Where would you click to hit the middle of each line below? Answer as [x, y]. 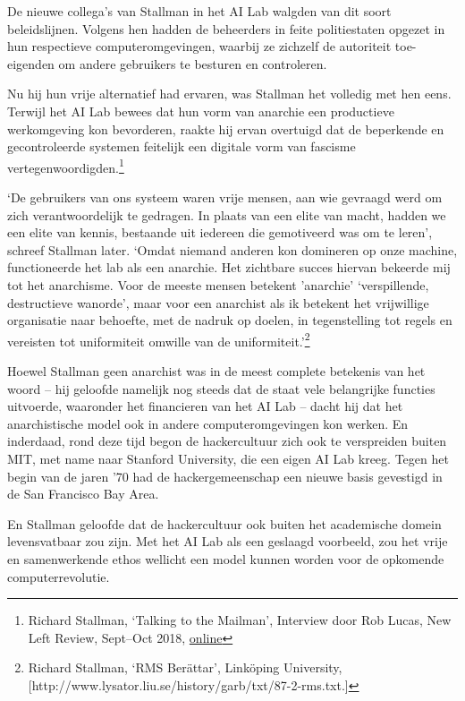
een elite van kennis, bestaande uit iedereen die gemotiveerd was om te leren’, [220, 232]
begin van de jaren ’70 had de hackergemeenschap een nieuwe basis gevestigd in [225, 476]
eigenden [31, 63]
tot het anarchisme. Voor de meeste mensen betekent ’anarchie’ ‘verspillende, [218, 284]
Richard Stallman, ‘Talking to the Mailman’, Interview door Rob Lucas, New [240, 620]
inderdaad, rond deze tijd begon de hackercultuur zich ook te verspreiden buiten [227, 441]
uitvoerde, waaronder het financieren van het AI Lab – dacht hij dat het [205, 406]
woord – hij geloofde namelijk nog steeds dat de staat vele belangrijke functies [221, 388]
